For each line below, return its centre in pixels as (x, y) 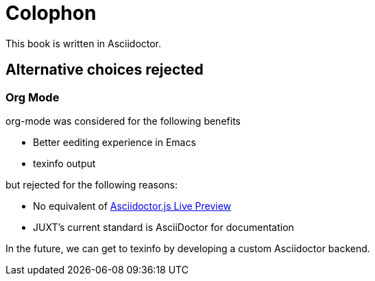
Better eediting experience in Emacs (114, 142)
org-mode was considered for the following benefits (123, 121)
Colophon (51, 13)
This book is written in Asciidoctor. (84, 43)
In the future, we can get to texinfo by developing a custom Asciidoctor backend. (188, 248)
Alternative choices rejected (105, 70)
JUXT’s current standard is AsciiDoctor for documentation (164, 227)
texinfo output (64, 163)
